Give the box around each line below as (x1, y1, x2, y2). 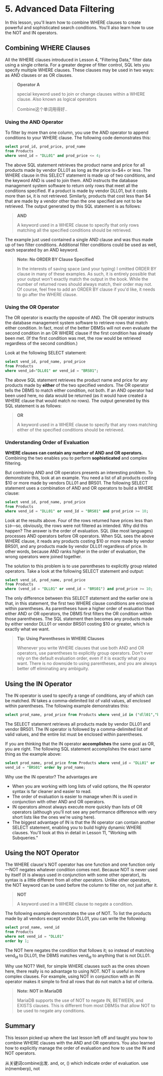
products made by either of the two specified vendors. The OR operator (5, 382, 149, 388)
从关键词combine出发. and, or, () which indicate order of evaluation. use (5, 1060, 149, 1066)
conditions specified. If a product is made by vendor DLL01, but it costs (5, 188, 147, 194)
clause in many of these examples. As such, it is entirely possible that (16, 271, 156, 277)
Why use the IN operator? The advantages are (5, 774, 98, 779)
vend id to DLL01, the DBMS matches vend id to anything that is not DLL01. (5, 952, 151, 960)
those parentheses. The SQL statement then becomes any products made (5, 616, 153, 622)
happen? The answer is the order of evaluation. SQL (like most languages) (5, 528, 153, 533)
